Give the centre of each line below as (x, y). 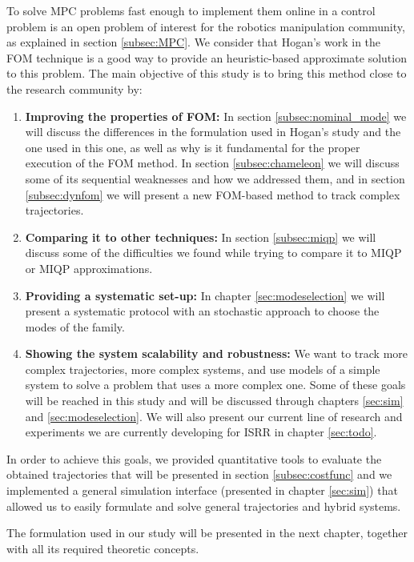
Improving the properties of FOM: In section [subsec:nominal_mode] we (216, 116)
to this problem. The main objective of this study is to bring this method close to (207, 73)
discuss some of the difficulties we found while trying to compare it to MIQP (213, 253)
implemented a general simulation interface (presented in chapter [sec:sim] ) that (202, 490)
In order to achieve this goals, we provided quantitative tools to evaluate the (194, 458)
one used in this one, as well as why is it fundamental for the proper (193, 147)
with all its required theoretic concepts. (103, 548)
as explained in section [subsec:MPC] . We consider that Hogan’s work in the (194, 42)
